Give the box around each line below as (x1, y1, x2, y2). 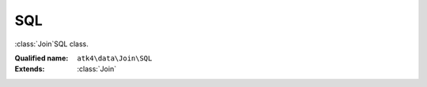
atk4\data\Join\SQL (77, 53, 153, 63)
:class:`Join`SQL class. (14, 39, 89, 49)
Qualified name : (14, 53, 69, 63)
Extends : (14, 64, 45, 74)
